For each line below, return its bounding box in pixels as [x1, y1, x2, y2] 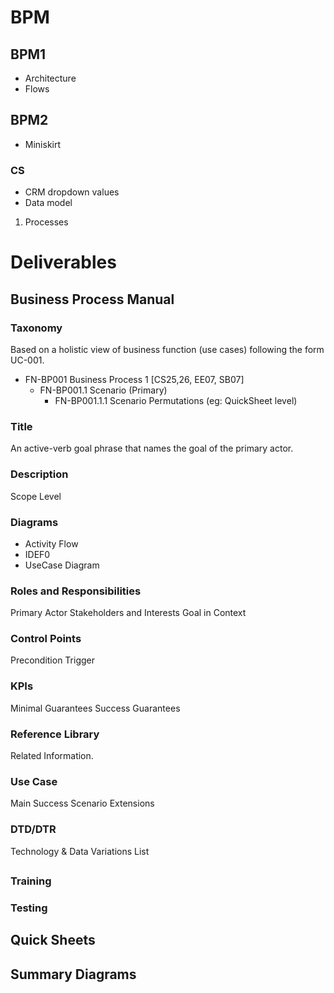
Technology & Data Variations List [10, 845, 150, 857]
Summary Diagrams [10, 966, 137, 983]
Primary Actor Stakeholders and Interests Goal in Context [10, 607, 247, 619]
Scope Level [10, 490, 62, 502]
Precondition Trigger [10, 654, 95, 666]
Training [10, 874, 52, 888]
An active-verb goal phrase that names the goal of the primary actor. [10, 442, 294, 455]
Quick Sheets [10, 932, 96, 949]
